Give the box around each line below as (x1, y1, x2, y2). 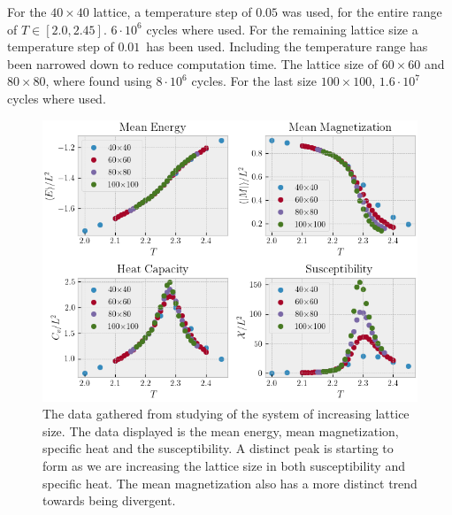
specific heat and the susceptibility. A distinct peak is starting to (42, 439, 394, 457)
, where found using (45, 72, 152, 90)
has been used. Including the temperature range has (146, 37, 428, 56)
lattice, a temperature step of (93, 3, 252, 20)
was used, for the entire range (281, 3, 442, 20)
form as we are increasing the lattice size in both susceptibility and (42, 456, 405, 474)
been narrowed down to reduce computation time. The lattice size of (7, 54, 378, 73)
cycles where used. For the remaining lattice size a (146, 19, 418, 38)
